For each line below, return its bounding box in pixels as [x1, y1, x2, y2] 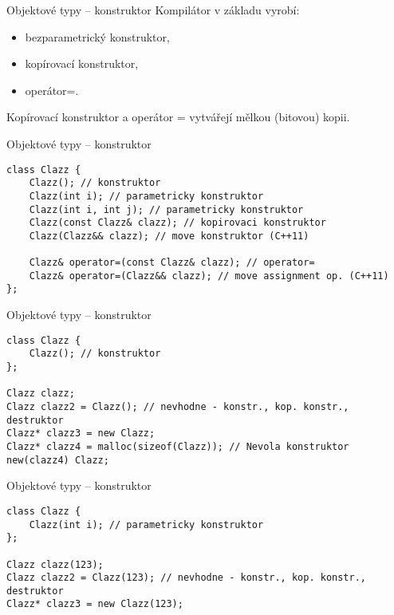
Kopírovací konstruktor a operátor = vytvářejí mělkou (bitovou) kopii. [6, 108, 350, 125]
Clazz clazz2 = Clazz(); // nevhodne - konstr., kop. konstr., [6, 401, 349, 412]
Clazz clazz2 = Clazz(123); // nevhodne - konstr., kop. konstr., [6, 572, 367, 584]
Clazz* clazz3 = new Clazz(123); [6, 598, 183, 610]
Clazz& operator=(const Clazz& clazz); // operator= [29, 257, 315, 269]
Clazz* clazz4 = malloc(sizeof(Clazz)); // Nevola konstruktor [6, 440, 349, 452]
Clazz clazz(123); [6, 558, 104, 570]
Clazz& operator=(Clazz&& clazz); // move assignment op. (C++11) [29, 270, 389, 282]
